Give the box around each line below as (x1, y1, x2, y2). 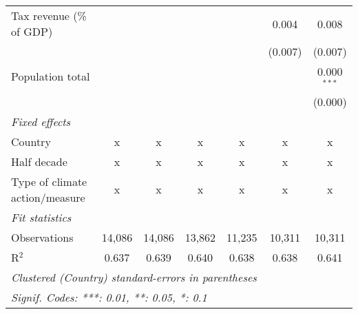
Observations (11, 229, 74, 245)
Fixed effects (11, 113, 71, 129)
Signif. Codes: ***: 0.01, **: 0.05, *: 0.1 (11, 289, 207, 305)
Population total (11, 68, 90, 85)
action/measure (11, 189, 85, 205)
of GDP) (11, 23, 53, 39)
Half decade (11, 153, 67, 169)
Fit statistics (11, 209, 72, 225)
